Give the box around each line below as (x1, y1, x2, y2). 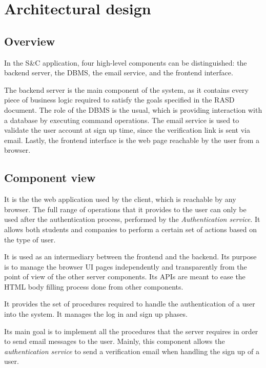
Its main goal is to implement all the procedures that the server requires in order (4, 325, 258, 336)
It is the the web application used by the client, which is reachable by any (4, 194, 236, 205)
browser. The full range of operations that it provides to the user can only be (4, 203, 247, 214)
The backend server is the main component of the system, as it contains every (4, 84, 249, 95)
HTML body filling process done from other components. (4, 281, 183, 292)
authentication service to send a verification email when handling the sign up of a (4, 345, 259, 356)
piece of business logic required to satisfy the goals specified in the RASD (4, 94, 235, 105)
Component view (4, 170, 96, 186)
